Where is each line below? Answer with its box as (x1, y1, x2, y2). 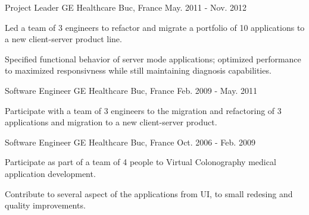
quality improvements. (5, 199, 86, 211)
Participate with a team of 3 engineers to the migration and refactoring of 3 (5, 104, 282, 116)
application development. (5, 167, 96, 179)
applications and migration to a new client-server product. (5, 116, 217, 128)
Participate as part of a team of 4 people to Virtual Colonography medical (5, 156, 276, 168)
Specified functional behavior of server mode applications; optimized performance (5, 52, 301, 65)
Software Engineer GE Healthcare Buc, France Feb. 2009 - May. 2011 (5, 84, 257, 96)
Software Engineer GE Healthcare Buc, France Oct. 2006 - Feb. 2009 (5, 135, 255, 148)
